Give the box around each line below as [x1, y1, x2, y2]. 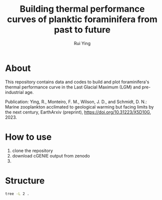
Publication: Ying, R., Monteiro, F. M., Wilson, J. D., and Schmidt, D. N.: [5, 99, 147, 105]
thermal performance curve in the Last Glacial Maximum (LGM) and [5, 84, 141, 90]
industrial [5, 89, 24, 95]
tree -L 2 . [5, 191, 29, 196]
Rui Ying [74, 40, 91, 46]
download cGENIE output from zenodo [12, 153, 90, 158]
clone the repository [12, 148, 53, 154]
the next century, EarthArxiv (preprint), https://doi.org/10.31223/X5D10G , [5, 109, 152, 115]
